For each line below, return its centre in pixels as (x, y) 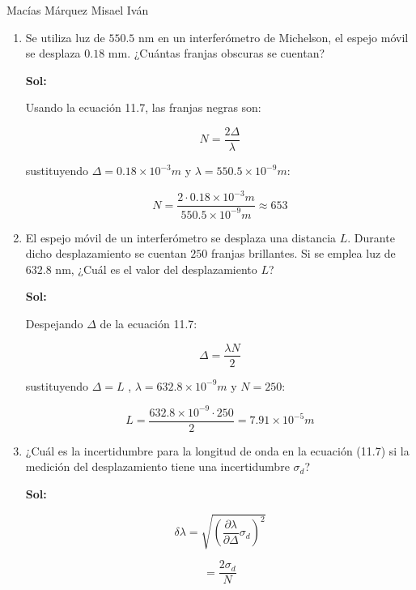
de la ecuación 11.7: (149, 323)
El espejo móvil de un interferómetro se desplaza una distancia (181, 237)
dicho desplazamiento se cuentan (106, 253)
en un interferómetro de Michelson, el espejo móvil (283, 37)
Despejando (54, 323)
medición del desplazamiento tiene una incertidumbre (157, 466)
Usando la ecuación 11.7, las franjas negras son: (143, 107)
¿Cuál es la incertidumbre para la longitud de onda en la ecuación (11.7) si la (217, 450)
